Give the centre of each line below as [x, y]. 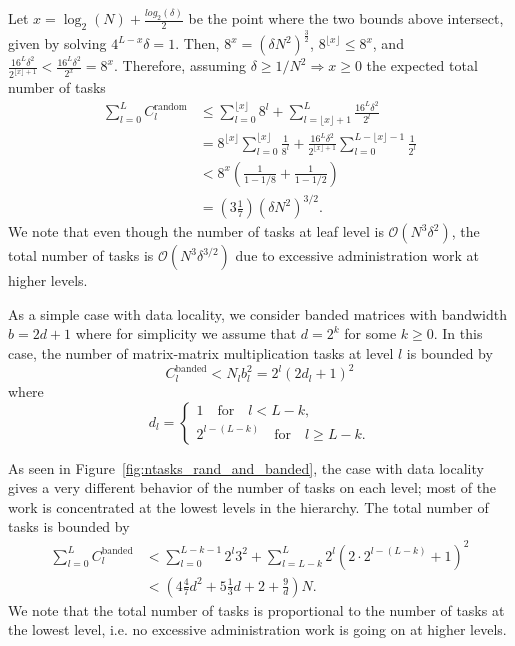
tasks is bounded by [69, 526]
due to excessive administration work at [357, 255]
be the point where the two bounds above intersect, [346, 18]
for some [370, 333]
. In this [458, 333]
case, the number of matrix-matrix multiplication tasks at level [201, 352]
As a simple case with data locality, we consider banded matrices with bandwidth [257, 313]
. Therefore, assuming [180, 65]
